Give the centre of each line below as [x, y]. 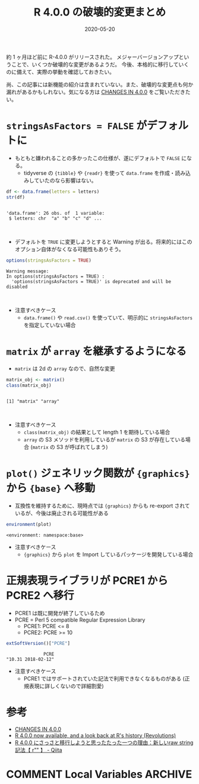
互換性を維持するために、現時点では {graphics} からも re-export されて [102, 506]
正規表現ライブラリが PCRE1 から [87, 581]
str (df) [16, 197]
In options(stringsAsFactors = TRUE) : [56, 276]
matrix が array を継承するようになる [97, 351]
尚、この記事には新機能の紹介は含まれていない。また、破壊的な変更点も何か [100, 84]
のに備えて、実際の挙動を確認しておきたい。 [60, 71]
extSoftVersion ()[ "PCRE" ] [38, 643]
